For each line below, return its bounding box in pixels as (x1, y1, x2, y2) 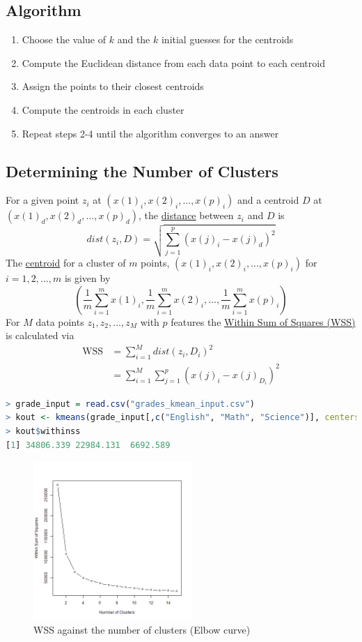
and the (117, 32, 150, 47)
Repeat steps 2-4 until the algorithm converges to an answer (22, 126, 279, 140)
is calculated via (6, 328, 74, 343)
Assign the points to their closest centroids (22, 79, 204, 94)
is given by (64, 271, 111, 285)
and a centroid (237, 193, 299, 207)
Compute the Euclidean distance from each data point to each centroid (22, 55, 325, 70)
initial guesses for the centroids (161, 32, 294, 47)
